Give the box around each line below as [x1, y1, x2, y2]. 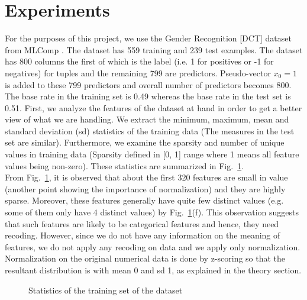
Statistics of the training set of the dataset [28, 283, 183, 296]
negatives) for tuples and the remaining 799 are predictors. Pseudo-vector [5, 66, 271, 79]
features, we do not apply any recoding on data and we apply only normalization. [5, 240, 300, 253]
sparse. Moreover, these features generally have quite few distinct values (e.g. [5, 194, 284, 207]
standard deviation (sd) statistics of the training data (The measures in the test [5, 124, 295, 137]
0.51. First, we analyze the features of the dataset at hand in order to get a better [5, 101, 302, 114]
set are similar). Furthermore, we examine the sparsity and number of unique [5, 136, 285, 149]
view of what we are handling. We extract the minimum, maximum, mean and [5, 113, 289, 125]
